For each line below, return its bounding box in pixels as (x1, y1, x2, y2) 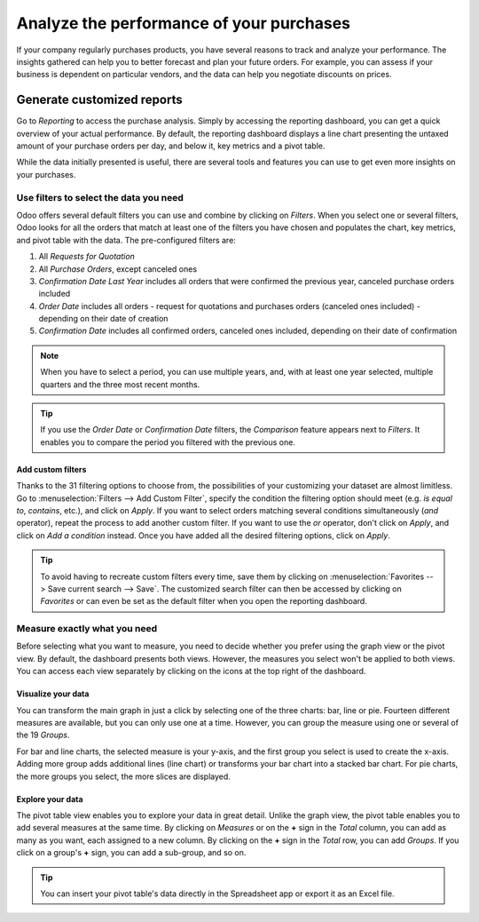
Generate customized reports (16, 92, 183, 107)
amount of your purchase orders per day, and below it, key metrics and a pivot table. (16, 140, 326, 151)
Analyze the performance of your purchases (16, 13, 350, 33)
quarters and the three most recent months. (40, 378, 200, 390)
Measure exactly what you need (16, 623, 158, 635)
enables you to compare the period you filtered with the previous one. (40, 436, 296, 448)
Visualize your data (16, 688, 90, 699)
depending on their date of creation (38, 314, 169, 324)
